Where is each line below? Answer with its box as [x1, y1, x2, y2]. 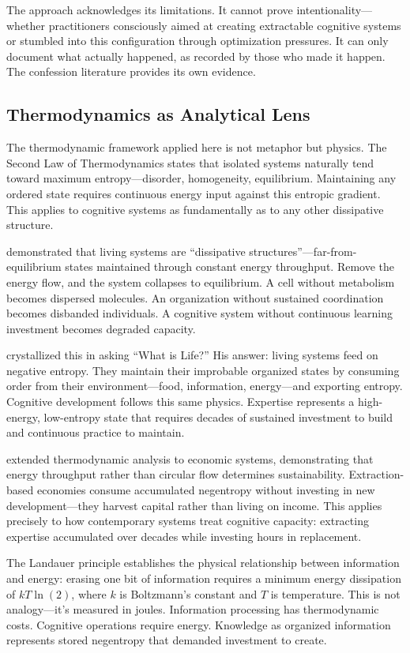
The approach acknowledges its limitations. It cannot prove [6, 2, 293, 17]
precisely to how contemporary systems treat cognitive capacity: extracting [6, 512, 369, 529]
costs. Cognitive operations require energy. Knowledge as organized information [6, 616, 391, 632]
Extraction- [348, 466, 404, 482]
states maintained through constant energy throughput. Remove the [65, 258, 395, 275]
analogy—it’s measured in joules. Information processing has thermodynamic [6, 601, 379, 617]
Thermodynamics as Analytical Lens [6, 102, 310, 126]
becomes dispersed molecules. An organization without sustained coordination [6, 289, 384, 306]
